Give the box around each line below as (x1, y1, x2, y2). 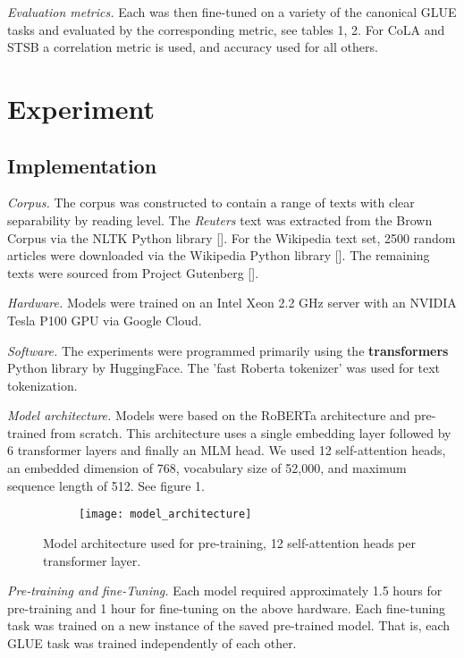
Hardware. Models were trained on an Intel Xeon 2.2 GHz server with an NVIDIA (7, 293, 457, 312)
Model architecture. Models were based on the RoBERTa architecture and (7, 406, 410, 425)
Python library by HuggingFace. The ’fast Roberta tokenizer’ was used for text (7, 359, 441, 377)
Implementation (7, 151, 157, 179)
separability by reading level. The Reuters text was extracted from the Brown (7, 210, 433, 229)
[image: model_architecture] (79, 508, 252, 521)
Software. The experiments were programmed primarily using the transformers (7, 341, 449, 359)
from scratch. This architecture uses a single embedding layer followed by (50, 423, 451, 442)
